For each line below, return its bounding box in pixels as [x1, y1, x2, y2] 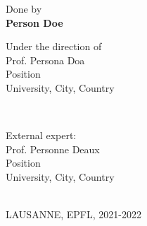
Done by [6, 1, 42, 16]
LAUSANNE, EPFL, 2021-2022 [6, 207, 141, 222]
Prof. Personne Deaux [6, 141, 100, 156]
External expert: [6, 128, 77, 143]
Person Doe [6, 15, 63, 30]
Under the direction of [6, 39, 102, 54]
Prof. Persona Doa [6, 52, 85, 67]
